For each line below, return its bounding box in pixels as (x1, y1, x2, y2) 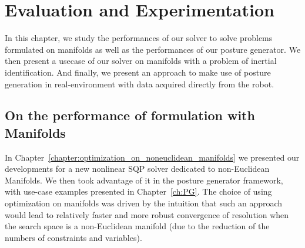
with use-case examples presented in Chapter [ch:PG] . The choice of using (5, 185, 272, 198)
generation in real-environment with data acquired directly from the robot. (5, 77, 274, 90)
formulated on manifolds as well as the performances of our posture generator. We (5, 43, 301, 55)
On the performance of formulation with (5, 106, 255, 124)
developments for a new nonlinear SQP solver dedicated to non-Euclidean (5, 162, 270, 175)
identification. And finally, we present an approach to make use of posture (5, 66, 271, 78)
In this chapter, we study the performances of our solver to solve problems (5, 32, 273, 44)
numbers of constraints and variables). (5, 231, 142, 243)
